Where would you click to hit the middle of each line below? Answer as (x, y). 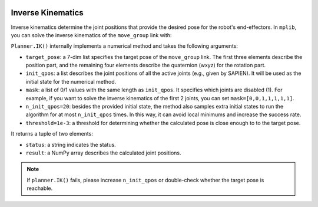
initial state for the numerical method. (71, 81)
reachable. (40, 188)
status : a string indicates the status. (71, 144)
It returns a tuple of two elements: (52, 134)
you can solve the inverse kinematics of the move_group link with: (91, 35)
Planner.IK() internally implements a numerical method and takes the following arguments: (124, 46)
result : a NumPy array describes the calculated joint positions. (104, 153)
